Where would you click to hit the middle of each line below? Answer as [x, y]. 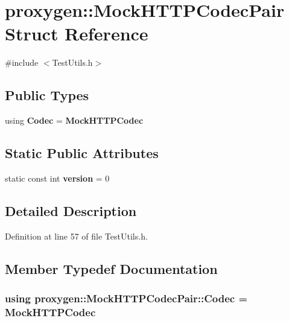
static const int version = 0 [57, 178]
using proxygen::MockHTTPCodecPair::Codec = [126, 298]
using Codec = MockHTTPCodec [74, 120]
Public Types [47, 95]
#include [22, 62]
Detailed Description [71, 210]
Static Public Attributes [82, 153]
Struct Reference [77, 33]
